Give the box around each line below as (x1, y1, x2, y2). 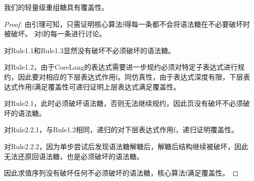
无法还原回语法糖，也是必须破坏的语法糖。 (4, 151, 143, 161)
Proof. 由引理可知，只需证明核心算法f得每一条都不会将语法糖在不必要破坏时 (4, 18, 250, 29)
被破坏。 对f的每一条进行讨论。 (4, 28, 106, 39)
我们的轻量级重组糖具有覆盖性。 (4, 2, 109, 12)
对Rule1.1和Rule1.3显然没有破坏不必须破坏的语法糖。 (4, 45, 175, 55)
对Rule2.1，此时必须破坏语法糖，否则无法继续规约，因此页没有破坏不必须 (4, 98, 243, 108)
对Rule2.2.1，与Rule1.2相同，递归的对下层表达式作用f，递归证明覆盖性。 (4, 124, 239, 135)
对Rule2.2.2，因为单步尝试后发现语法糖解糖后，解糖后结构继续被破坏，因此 (4, 141, 249, 151)
